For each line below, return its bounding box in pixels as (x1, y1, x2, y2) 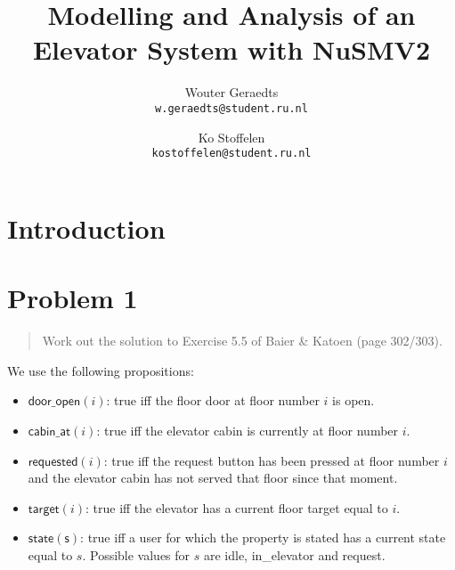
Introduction (7, 209, 166, 246)
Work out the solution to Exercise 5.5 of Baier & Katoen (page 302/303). (42, 331, 443, 350)
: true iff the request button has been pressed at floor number (103, 451, 440, 469)
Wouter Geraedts (184, 83, 279, 102)
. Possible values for (82, 545, 191, 564)
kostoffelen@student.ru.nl (151, 147, 312, 160)
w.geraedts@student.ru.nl (155, 102, 308, 115)
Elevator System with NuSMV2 (32, 31, 431, 68)
